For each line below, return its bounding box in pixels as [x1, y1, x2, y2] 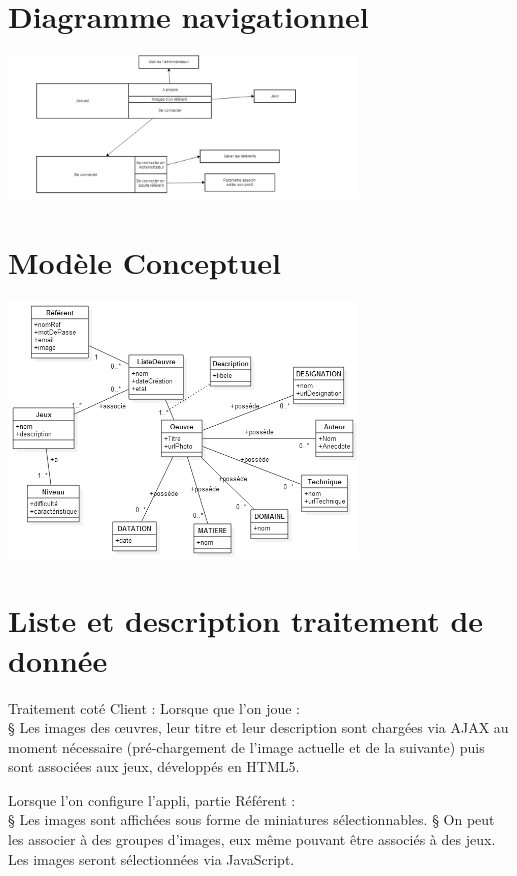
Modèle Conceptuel [8, 242, 281, 283]
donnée [8, 639, 108, 680]
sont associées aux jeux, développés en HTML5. [8, 756, 300, 777]
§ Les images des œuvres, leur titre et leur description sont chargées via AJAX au [8, 717, 509, 738]
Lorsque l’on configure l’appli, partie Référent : [8, 789, 296, 810]
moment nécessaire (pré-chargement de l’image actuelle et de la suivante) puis [8, 736, 485, 757]
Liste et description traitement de [8, 600, 484, 641]
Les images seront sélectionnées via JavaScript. [8, 848, 295, 869]
